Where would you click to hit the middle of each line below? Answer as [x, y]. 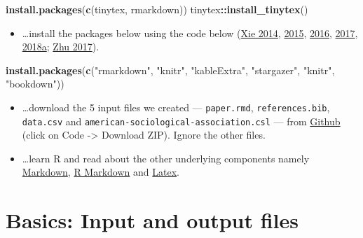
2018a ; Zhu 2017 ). [61, 47]
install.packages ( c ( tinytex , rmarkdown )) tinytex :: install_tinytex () [157, 9]
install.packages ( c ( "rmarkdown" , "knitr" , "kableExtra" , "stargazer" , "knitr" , [170, 70]
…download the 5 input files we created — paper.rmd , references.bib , [176, 107]
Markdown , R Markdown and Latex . [101, 172]
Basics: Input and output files [152, 220]
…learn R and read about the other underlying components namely [166, 158]
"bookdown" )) [35, 84]
